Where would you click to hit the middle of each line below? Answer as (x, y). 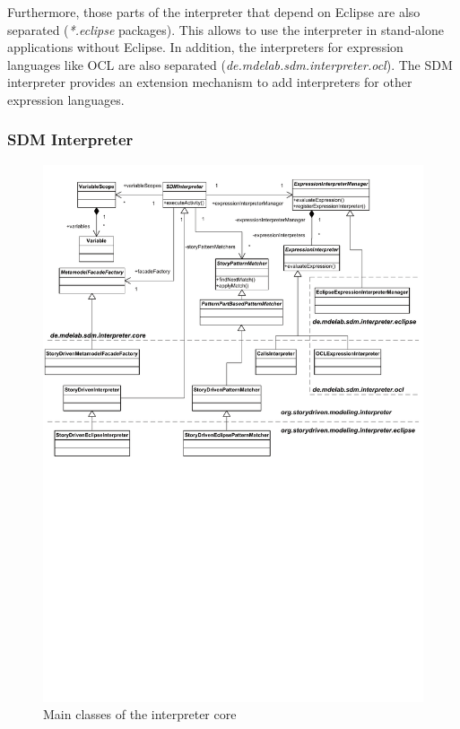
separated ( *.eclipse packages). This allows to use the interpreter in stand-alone (226, 29)
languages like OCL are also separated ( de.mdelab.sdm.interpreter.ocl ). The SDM (230, 64)
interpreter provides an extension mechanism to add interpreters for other (210, 82)
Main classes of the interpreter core (140, 714)
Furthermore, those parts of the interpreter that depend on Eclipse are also (214, 12)
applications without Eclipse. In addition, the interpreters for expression (205, 47)
